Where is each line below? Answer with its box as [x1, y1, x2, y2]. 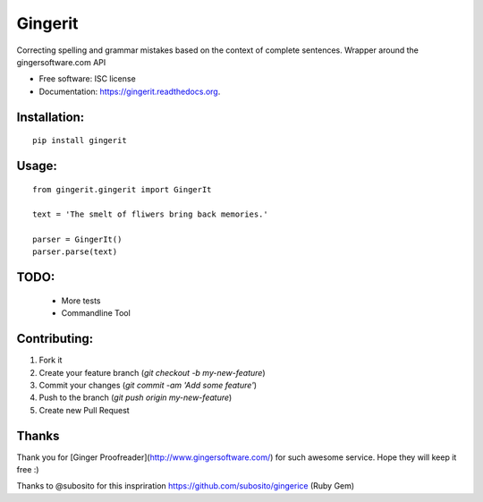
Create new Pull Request [38, 404, 130, 415]
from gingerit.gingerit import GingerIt [32, 184, 212, 194]
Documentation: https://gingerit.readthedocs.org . [38, 86, 221, 97]
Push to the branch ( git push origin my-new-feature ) [38, 392, 233, 403]
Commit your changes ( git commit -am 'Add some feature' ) [38, 379, 258, 390]
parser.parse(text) [32, 247, 118, 257]
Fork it [38, 354, 63, 366]
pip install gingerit [32, 135, 127, 146]
